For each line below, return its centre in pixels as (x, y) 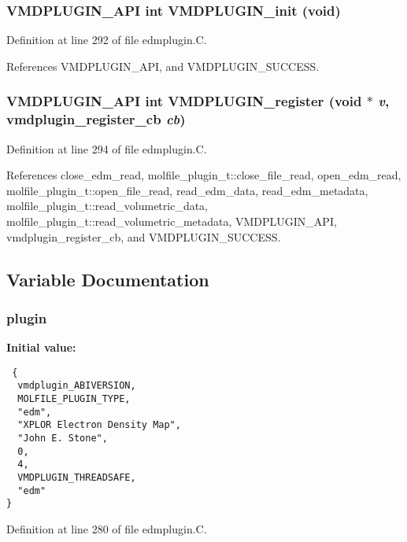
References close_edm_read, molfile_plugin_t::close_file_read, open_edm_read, (204, 175)
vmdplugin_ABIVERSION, (77, 386)
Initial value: (41, 347)
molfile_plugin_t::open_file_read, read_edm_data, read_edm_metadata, (187, 190)
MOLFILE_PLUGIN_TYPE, (74, 399)
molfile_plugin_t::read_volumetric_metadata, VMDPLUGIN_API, (172, 221)
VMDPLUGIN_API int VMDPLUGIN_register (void (184, 101)
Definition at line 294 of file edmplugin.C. (107, 148)
